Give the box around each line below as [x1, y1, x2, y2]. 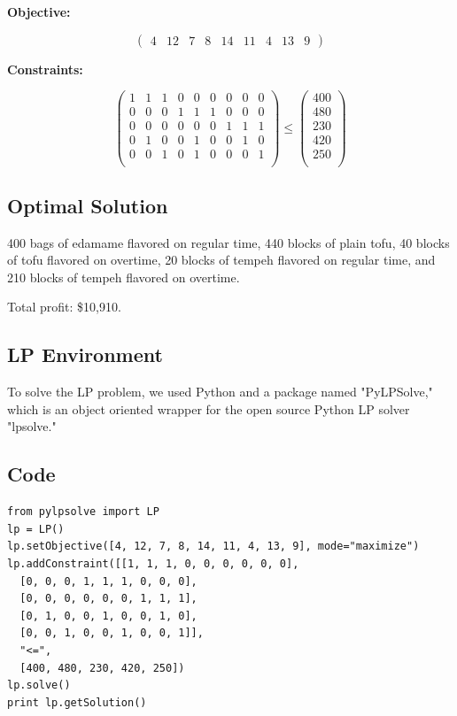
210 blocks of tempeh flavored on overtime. [7, 267, 240, 286]
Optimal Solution [7, 191, 168, 219]
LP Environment [7, 341, 163, 368]
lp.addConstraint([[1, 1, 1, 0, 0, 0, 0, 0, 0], [7, 557, 299, 570]
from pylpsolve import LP [7, 505, 159, 519]
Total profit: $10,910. [7, 297, 121, 316]
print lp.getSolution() [7, 696, 147, 709]
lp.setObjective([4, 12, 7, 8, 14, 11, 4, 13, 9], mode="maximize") [7, 540, 420, 553]
